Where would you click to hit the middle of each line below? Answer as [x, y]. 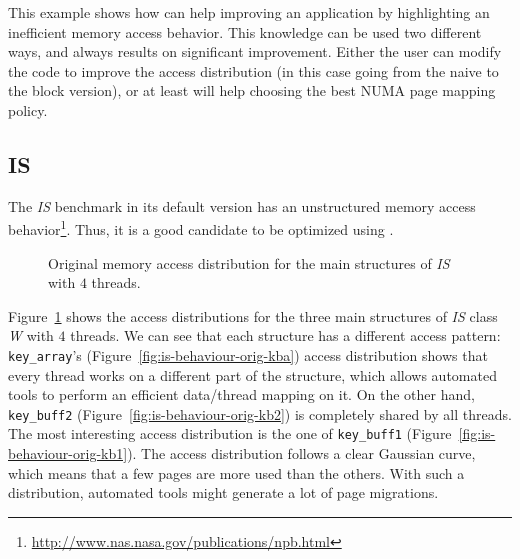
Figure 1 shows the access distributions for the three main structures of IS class [253, 315]
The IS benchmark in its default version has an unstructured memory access [242, 205]
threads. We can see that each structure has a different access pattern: [285, 335]
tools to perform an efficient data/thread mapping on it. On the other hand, [241, 394]
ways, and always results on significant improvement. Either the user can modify [255, 51]
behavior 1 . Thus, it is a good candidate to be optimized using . [201, 228]
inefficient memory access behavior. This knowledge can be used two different [245, 31]
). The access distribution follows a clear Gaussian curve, [301, 453]
